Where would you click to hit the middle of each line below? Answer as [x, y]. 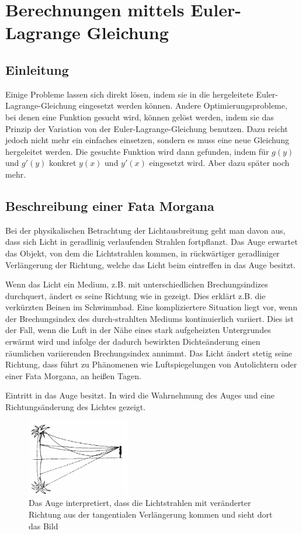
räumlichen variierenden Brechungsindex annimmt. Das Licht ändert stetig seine [149, 353]
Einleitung [37, 69]
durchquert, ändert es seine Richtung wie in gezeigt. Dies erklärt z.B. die [136, 295]
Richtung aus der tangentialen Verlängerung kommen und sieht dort [151, 514]
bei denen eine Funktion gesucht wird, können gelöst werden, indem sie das [140, 117]
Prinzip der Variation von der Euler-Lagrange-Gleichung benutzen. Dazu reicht [147, 128]
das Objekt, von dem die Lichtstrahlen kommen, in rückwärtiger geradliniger [143, 253]
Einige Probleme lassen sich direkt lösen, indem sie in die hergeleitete [129, 94]
